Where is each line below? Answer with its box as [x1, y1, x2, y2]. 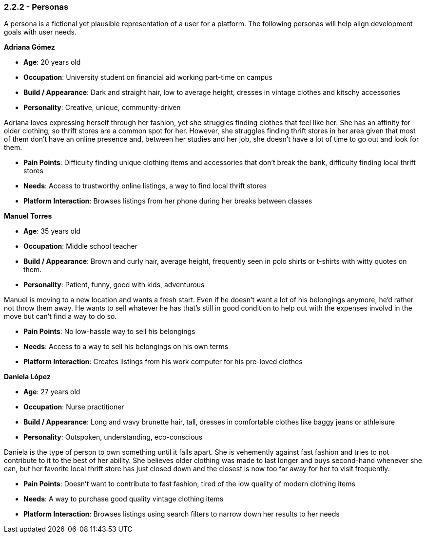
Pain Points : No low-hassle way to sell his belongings [23, 327, 195, 336]
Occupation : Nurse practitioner [23, 403, 124, 411]
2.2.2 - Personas [4, 2, 69, 12]
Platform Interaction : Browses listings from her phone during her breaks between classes [23, 197, 312, 205]
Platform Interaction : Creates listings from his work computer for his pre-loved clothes [23, 357, 303, 366]
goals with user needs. [4, 28, 77, 37]
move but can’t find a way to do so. [4, 312, 117, 321]
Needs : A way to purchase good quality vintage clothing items [23, 495, 224, 503]
